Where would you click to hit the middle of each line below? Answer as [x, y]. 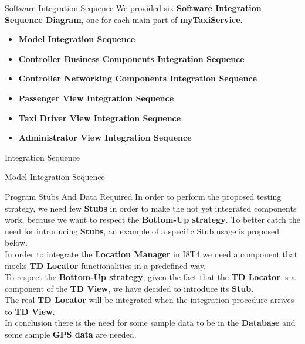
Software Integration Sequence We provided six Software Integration [133, 8]
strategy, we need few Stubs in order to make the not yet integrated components [151, 208]
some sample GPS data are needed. [71, 334]
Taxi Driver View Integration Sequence [100, 117]
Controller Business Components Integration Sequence [131, 58]
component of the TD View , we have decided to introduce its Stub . [129, 288]
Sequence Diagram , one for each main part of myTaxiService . [124, 19]
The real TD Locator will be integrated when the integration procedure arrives [150, 300]
